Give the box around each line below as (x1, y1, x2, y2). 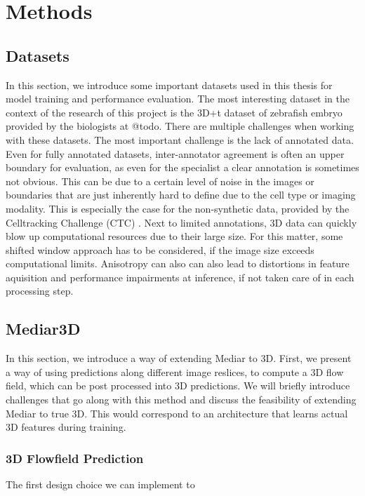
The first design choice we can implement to (6, 477, 195, 492)
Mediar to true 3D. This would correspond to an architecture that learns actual (6, 405, 348, 420)
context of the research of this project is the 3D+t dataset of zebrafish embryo (6, 105, 343, 119)
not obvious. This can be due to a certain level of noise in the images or (6, 173, 314, 188)
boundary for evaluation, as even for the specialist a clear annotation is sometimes (6, 160, 359, 175)
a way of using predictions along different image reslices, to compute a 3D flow (6, 364, 344, 379)
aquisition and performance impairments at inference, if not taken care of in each (6, 269, 354, 284)
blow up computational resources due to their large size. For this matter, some (6, 229, 343, 243)
